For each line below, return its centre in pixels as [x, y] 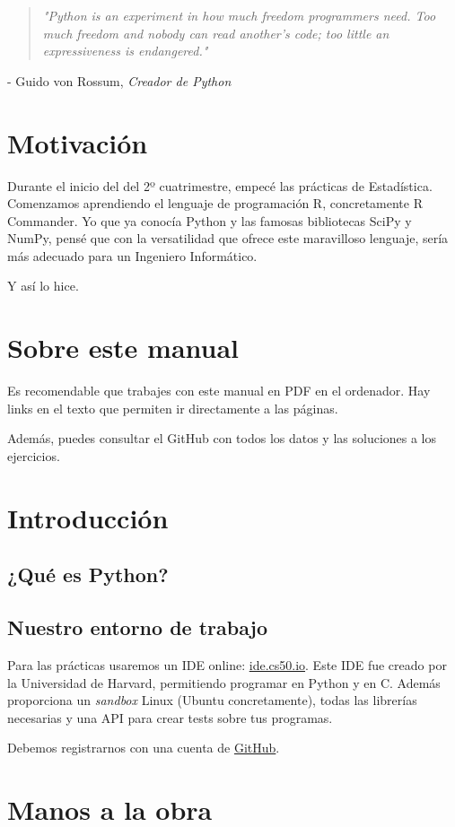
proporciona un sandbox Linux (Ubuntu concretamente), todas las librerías [212, 700]
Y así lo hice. [43, 286]
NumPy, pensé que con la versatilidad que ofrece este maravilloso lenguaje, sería [228, 238]
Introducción [88, 517]
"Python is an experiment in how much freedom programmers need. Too [239, 15]
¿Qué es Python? [88, 575]
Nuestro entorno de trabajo [138, 627]
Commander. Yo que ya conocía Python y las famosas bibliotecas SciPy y [210, 220]
